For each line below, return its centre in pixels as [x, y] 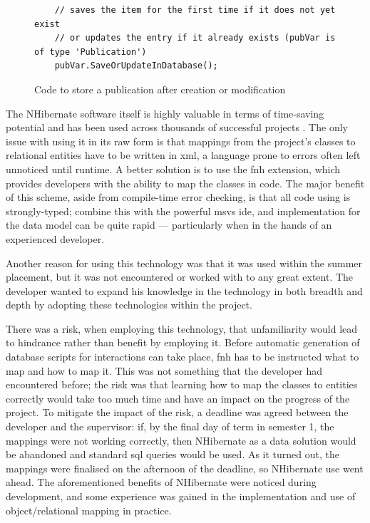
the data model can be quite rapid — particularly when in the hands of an [169, 225]
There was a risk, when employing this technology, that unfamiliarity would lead [182, 328]
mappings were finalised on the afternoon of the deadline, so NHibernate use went [185, 468]
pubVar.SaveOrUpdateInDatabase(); [136, 66]
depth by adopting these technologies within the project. [129, 305]
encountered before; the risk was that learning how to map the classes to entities [182, 384]
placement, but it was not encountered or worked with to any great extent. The [180, 277]
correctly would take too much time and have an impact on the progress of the [178, 398]
